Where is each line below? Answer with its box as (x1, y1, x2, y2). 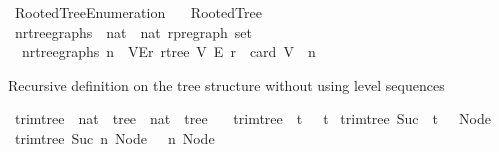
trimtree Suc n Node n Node (14, 127, 215, 148)
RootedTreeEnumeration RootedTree (14, 2, 262, 22)
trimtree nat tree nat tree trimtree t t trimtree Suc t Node (14, 108, 491, 129)
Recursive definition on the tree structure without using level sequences (8, 74, 445, 95)
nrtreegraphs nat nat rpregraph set (14, 21, 252, 42)
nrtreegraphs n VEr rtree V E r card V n (21, 41, 316, 62)
